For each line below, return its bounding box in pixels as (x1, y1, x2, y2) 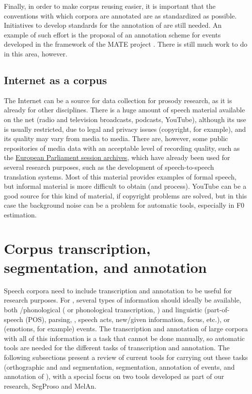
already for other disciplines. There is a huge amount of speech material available (4, 105, 245, 115)
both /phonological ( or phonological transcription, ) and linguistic (4, 304, 203, 314)
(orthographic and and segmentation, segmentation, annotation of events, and (4, 361, 235, 372)
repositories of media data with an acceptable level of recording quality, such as (4, 143, 240, 153)
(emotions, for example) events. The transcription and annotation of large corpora (4, 323, 248, 334)
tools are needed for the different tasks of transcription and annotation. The (4, 342, 230, 353)
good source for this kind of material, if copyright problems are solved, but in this (4, 190, 247, 200)
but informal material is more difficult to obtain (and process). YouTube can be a (4, 181, 247, 191)
